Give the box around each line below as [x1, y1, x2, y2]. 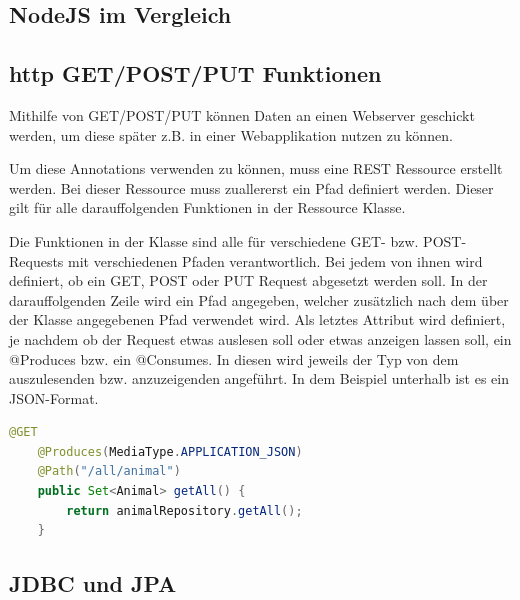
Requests [9, 250, 64, 271]
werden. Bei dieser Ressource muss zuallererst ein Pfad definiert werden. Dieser [9, 177, 494, 198]
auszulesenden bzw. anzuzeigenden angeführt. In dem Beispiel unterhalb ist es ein [9, 368, 509, 389]
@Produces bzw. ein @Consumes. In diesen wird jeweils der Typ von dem [9, 348, 459, 369]
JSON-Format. [9, 387, 99, 408]
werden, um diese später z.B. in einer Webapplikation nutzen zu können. [9, 124, 453, 145]
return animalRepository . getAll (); [66, 503, 303, 518]
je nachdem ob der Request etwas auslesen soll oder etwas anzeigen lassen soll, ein [9, 328, 512, 349]
